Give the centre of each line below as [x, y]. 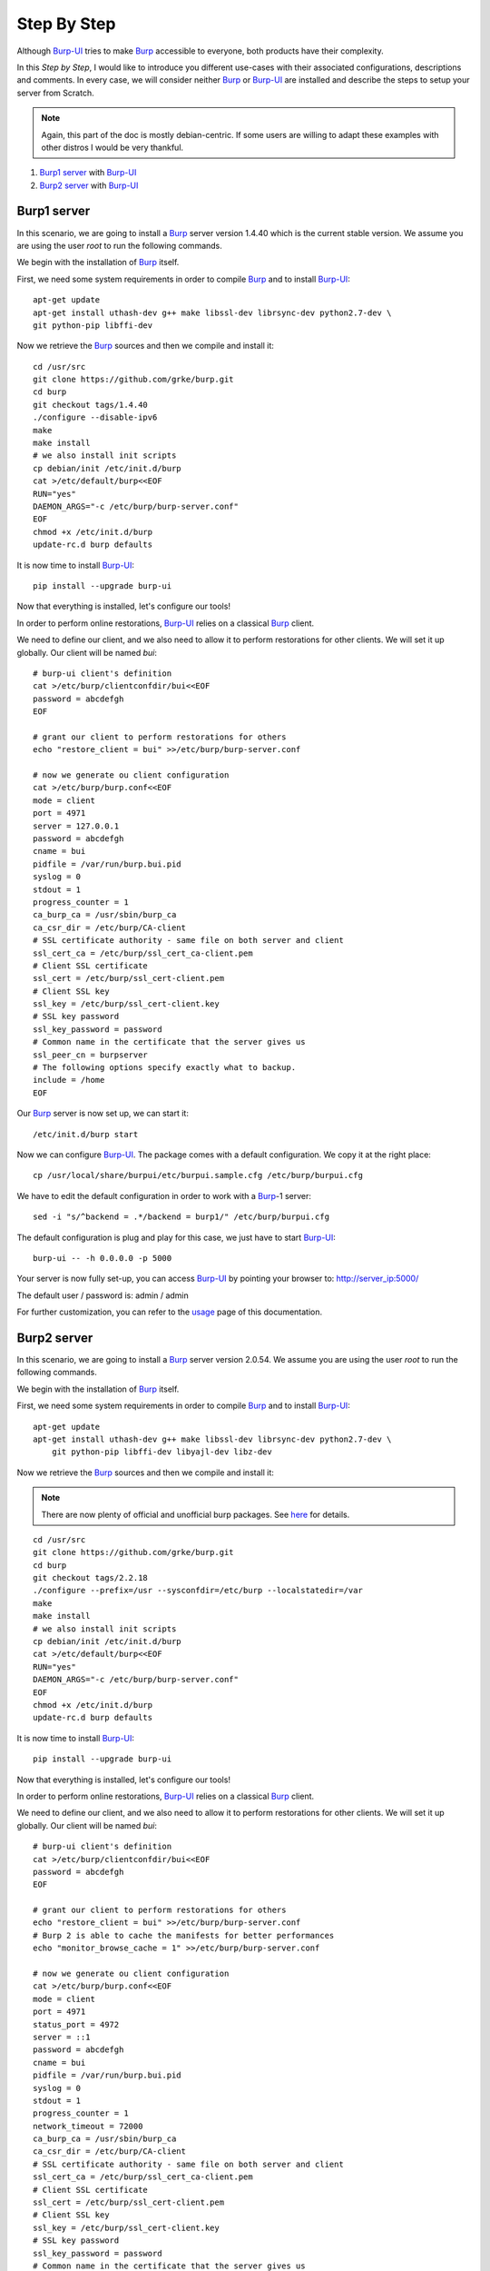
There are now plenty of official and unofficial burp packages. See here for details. [196, 1514]
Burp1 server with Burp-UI [88, 173]
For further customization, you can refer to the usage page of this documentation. [170, 1312]
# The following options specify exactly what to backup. [165, 1068]
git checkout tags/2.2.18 [91, 1578]
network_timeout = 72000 [88, 2126]
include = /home [69, 1080]
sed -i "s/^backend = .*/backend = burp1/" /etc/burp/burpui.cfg [181, 1217]
